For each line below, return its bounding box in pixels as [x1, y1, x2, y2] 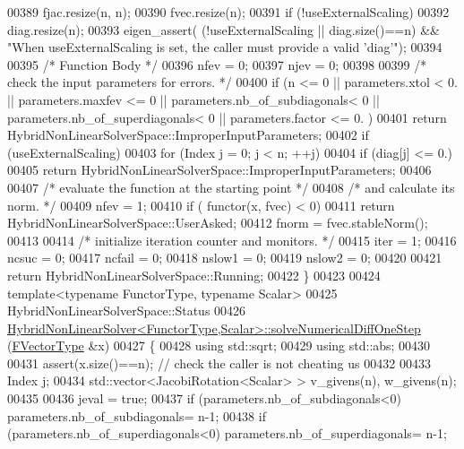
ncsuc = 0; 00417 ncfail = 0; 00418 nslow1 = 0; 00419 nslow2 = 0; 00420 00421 [7, 248, 443, 267]
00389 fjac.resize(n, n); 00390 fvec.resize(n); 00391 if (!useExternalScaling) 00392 [7, 3, 450, 21]
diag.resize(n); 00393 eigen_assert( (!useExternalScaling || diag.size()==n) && [7, 20, 440, 39]
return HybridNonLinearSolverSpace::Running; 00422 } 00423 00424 [7, 265, 381, 284]
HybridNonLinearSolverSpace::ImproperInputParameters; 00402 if [7, 125, 369, 144]
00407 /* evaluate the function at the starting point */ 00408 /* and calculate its [7, 177, 455, 196]
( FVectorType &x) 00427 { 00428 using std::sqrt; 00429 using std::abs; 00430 [7, 336, 431, 355]
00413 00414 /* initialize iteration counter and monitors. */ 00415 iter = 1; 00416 [7, 230, 457, 249]
